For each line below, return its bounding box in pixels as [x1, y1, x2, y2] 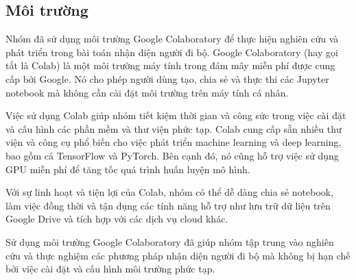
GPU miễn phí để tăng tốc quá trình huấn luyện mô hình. [5, 162, 250, 176]
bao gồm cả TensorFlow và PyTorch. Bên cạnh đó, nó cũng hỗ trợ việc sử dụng [5, 148, 339, 162]
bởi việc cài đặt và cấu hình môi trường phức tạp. [5, 262, 215, 276]
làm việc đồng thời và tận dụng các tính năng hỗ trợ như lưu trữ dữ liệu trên [5, 198, 331, 212]
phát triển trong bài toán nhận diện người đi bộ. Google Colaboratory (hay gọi [5, 44, 338, 59]
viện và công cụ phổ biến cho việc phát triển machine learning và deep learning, [5, 135, 342, 149]
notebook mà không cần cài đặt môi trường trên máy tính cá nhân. [5, 85, 289, 99]
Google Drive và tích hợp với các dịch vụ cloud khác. [5, 212, 228, 226]
